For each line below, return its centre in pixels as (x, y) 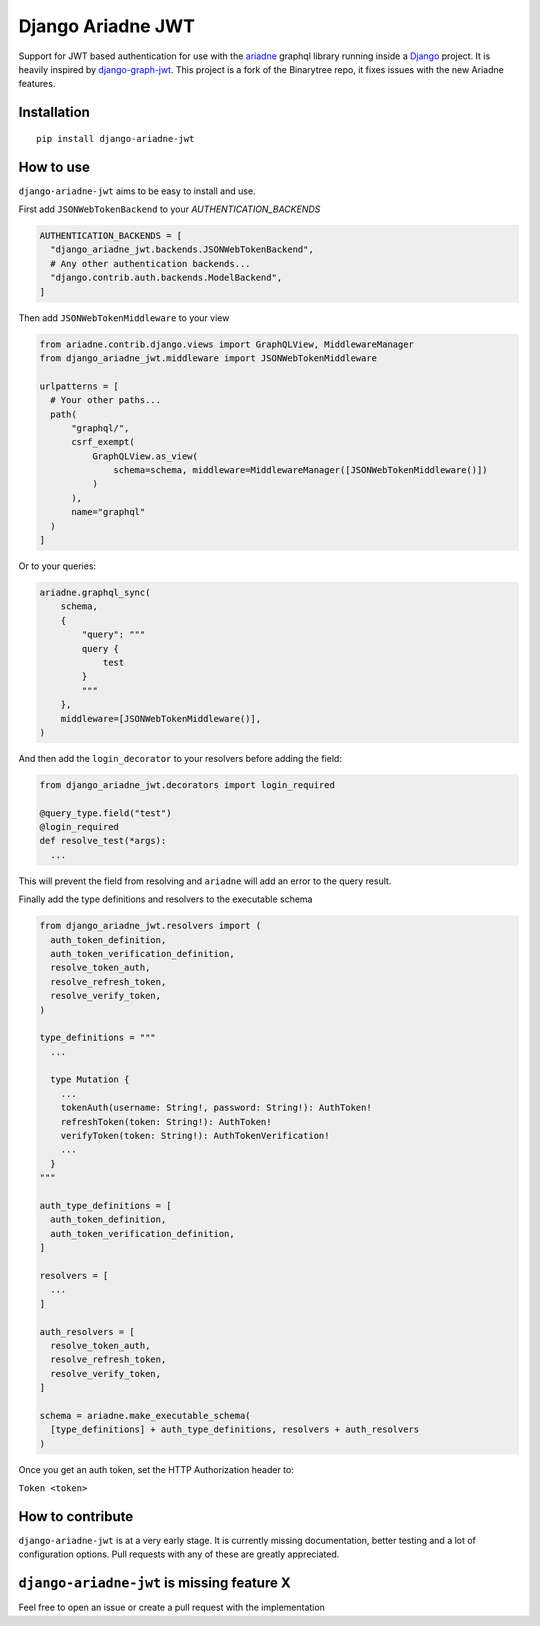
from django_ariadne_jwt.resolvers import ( (150, 926)
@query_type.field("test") (105, 813)
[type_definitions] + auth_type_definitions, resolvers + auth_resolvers (235, 1429)
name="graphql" (108, 512)
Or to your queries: (57, 566)
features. (37, 84)
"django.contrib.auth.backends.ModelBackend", (166, 278)
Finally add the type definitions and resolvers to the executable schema (165, 899)
